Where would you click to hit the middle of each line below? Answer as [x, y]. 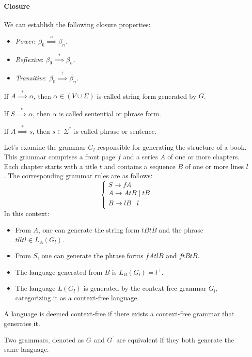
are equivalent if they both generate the [175, 339]
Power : [25, 41]
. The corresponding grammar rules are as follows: [78, 176]
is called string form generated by [147, 96]
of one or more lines [215, 166]
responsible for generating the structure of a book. [172, 147]
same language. [26, 349]
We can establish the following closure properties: [77, 24]
